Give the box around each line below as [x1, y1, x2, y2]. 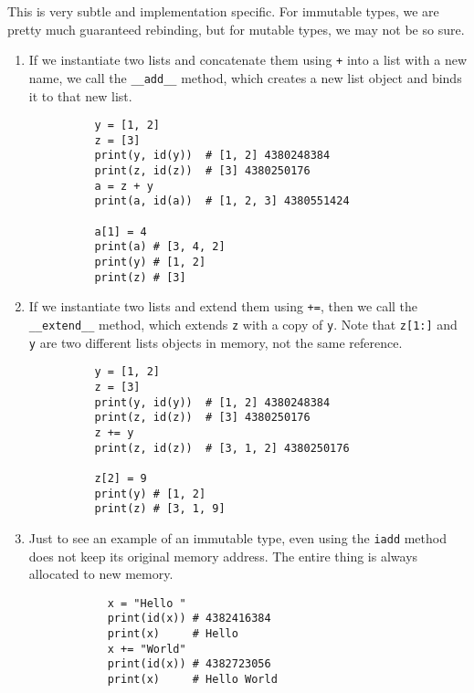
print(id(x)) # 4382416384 [107, 612, 271, 625]
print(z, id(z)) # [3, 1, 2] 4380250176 [94, 441, 350, 455]
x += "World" [107, 642, 186, 656]
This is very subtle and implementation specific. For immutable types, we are [7, 2, 439, 20]
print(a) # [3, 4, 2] [94, 240, 226, 254]
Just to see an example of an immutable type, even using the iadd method [28, 528, 447, 547]
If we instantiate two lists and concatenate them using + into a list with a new [28, 50, 468, 69]
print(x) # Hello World [107, 672, 278, 686]
